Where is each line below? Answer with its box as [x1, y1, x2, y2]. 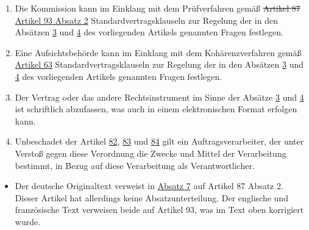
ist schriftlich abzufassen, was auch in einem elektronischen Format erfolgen [15, 102, 297, 115]
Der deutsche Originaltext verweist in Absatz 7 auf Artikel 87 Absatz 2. [15, 179, 283, 192]
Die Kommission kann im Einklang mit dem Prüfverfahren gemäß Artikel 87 [15, 2, 300, 14]
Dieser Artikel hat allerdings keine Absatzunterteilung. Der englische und [15, 191, 288, 204]
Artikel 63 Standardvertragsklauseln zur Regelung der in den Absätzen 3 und [15, 58, 304, 71]
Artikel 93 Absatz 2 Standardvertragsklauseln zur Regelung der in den [15, 13, 278, 26]
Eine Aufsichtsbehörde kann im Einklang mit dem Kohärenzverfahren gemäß [15, 46, 302, 59]
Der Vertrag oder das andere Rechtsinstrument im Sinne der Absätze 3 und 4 [15, 90, 304, 103]
